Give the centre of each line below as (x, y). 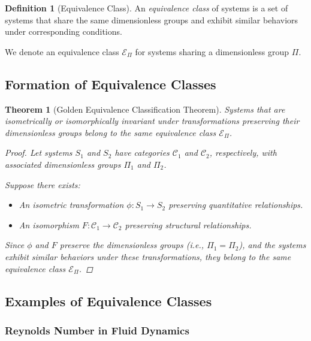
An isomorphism (49, 224)
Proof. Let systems (39, 153)
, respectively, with (243, 153)
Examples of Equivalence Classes (108, 301)
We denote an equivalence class (62, 51)
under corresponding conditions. (64, 31)
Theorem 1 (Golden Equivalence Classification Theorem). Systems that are (145, 109)
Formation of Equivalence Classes (111, 84)
